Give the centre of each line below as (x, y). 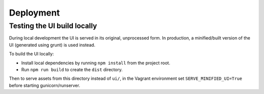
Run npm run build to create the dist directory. (72, 69)
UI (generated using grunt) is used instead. (52, 45)
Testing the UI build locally (53, 26)
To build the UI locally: (32, 54)
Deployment (34, 13)
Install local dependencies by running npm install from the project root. (96, 63)
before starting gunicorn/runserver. (44, 85)
